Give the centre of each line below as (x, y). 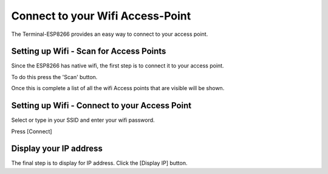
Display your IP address (57, 149)
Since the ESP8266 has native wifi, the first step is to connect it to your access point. (118, 66)
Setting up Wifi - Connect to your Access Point (101, 106)
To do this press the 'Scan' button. (54, 77)
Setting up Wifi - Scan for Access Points (89, 51)
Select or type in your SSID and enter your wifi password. (83, 120)
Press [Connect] (32, 131)
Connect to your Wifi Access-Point (101, 16)
